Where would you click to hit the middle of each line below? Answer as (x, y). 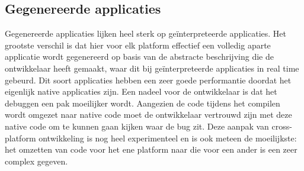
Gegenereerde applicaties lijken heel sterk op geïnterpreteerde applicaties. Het (145, 33)
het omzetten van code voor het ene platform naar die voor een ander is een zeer (151, 149)
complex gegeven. (36, 161)
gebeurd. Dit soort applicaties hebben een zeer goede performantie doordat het (148, 80)
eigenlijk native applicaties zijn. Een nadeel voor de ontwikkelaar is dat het (141, 91)
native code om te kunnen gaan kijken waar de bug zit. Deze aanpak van (137, 126)
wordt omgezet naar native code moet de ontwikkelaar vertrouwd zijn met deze (148, 114)
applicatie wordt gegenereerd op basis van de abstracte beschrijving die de (139, 57)
